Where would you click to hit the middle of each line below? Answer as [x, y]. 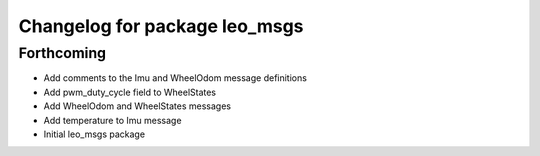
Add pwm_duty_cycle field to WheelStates [130, 92]
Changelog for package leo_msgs [161, 26]
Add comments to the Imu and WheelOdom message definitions [175, 78]
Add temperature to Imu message [112, 120]
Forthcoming [62, 53]
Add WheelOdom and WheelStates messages [137, 106]
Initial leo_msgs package [94, 134]
